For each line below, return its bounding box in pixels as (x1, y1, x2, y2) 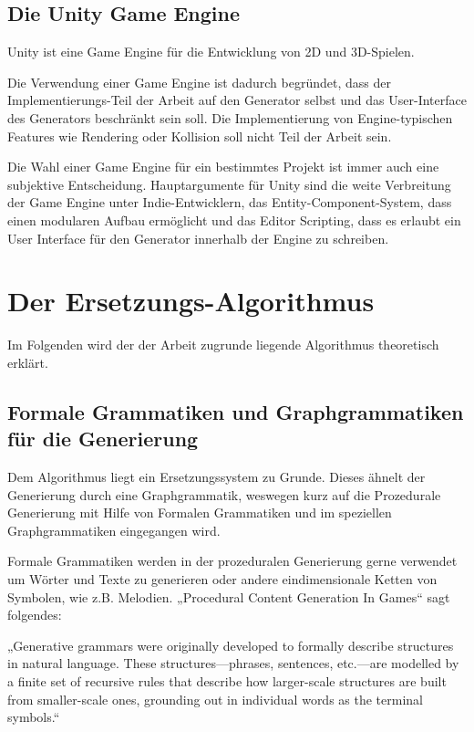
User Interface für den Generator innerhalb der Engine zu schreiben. (7, 228, 389, 247)
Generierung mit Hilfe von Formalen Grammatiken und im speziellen (7, 503, 392, 522)
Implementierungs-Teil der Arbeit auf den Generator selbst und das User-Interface (7, 90, 467, 110)
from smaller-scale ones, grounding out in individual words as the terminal (7, 689, 423, 708)
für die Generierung (7, 424, 199, 453)
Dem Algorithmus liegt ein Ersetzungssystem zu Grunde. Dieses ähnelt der (7, 467, 426, 486)
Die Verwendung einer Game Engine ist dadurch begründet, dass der (7, 72, 391, 91)
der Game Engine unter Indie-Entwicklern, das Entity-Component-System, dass (7, 193, 452, 212)
